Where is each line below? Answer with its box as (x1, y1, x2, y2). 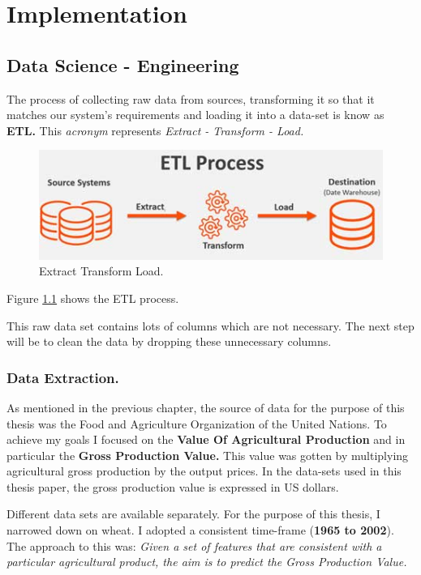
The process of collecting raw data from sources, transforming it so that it (6, 90, 375, 107)
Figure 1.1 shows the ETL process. (6, 289, 179, 306)
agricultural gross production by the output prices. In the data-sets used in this (6, 462, 402, 479)
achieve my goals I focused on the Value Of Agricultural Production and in (6, 431, 406, 448)
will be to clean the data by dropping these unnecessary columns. (6, 333, 332, 350)
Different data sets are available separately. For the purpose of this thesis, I (6, 505, 380, 522)
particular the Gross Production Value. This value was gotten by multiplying (6, 446, 409, 463)
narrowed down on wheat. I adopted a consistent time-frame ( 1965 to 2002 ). (6, 522, 394, 539)
